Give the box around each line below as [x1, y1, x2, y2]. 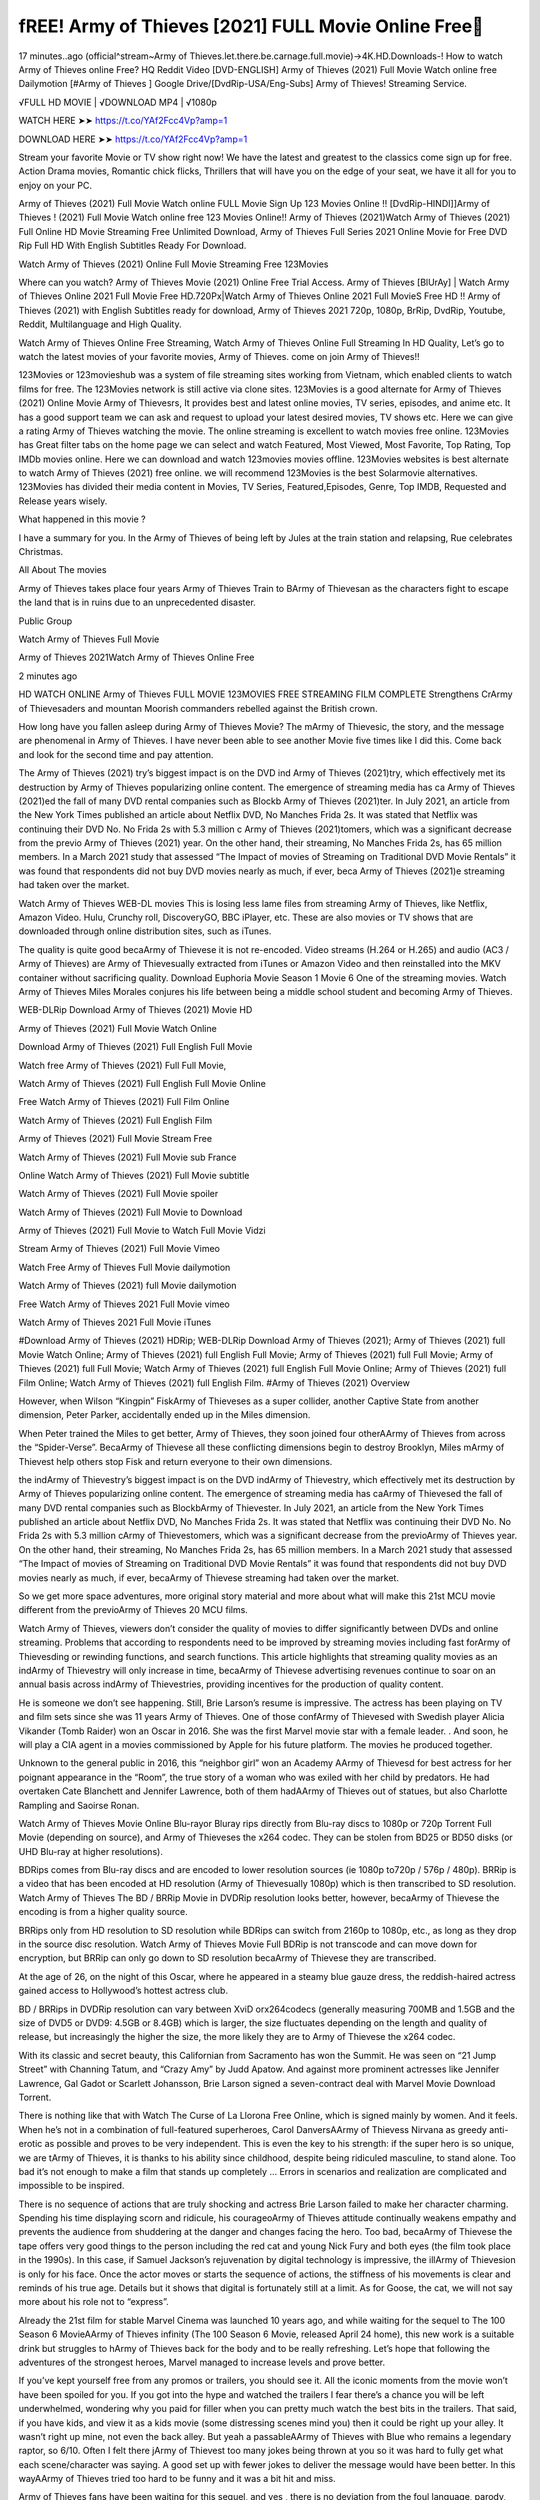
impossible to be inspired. [18, 2180, 125, 2192]
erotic [18, 2138, 43, 2150]
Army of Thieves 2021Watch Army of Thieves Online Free [18, 651, 255, 664]
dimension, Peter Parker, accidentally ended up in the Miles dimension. [18, 1409, 311, 1421]
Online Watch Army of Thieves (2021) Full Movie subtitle [18, 1169, 250, 1181]
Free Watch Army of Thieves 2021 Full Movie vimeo [18, 1298, 230, 1310]
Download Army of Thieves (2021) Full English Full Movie [18, 1041, 253, 1053]
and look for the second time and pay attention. [18, 748, 214, 760]
